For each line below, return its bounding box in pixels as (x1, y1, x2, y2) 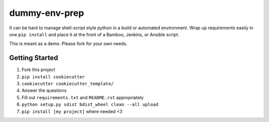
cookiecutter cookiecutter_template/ (21, 81, 114, 87)
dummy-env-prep (9, 7, 84, 18)
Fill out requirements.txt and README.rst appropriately (21, 94, 144, 100)
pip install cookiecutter (21, 74, 85, 79)
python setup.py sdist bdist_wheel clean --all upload (21, 102, 159, 108)
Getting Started (9, 54, 58, 62)
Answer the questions (21, 87, 67, 94)
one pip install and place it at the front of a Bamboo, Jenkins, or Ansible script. (9, 31, 179, 37)
